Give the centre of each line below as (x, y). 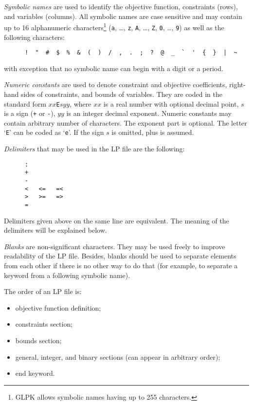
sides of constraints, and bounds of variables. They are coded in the (122, 94)
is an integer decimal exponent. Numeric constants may (149, 113)
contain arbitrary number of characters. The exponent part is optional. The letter (126, 122)
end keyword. (35, 373)
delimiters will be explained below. (55, 230)
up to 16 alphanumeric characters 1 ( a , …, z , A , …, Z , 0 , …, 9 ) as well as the (114, 27)
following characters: (34, 37)
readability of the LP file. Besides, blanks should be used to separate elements (120, 256)
